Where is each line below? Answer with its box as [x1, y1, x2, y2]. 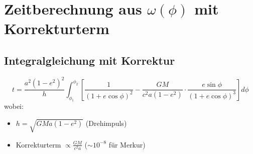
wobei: [4, 101, 24, 111]
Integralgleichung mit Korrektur [4, 52, 175, 68]
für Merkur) [108, 139, 146, 149]
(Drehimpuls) [85, 118, 127, 128]
